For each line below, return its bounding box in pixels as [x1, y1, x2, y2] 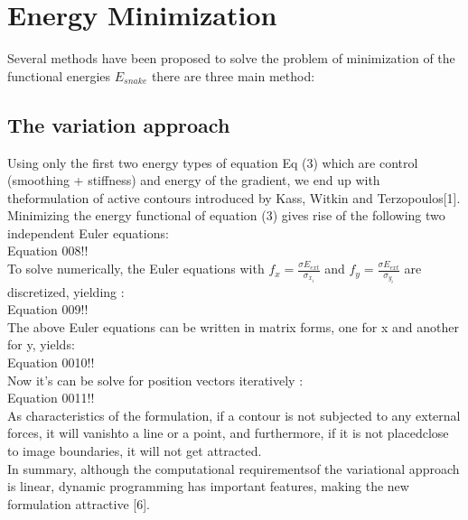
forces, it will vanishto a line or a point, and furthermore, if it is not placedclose [7, 423, 449, 442]
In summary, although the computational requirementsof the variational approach [7, 459, 460, 478]
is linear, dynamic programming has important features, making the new [7, 477, 409, 496]
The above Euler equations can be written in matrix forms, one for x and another [7, 317, 459, 336]
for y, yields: [7, 335, 75, 354]
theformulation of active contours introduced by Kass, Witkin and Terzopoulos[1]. [7, 188, 461, 207]
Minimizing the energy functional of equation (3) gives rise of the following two [7, 206, 445, 225]
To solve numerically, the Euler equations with [7, 259, 265, 278]
